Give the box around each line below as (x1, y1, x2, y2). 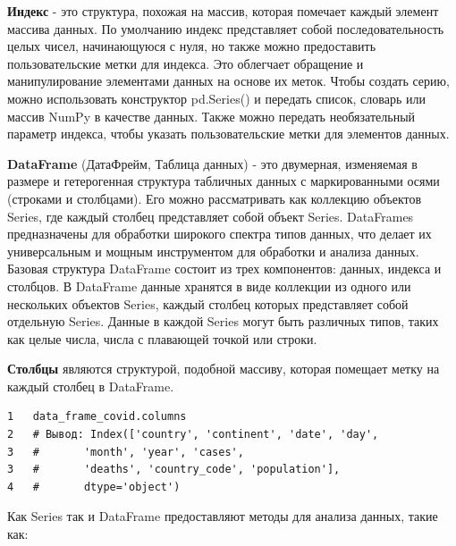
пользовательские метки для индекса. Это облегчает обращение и (7, 54, 364, 72)
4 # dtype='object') (7, 480, 181, 493)
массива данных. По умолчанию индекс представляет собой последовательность (7, 19, 444, 38)
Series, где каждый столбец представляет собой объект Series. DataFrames (7, 206, 414, 225)
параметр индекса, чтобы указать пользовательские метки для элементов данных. (7, 124, 450, 143)
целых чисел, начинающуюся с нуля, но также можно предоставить (7, 37, 376, 55)
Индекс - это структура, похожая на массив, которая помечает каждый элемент (7, 2, 439, 20)
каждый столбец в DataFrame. (7, 376, 174, 395)
